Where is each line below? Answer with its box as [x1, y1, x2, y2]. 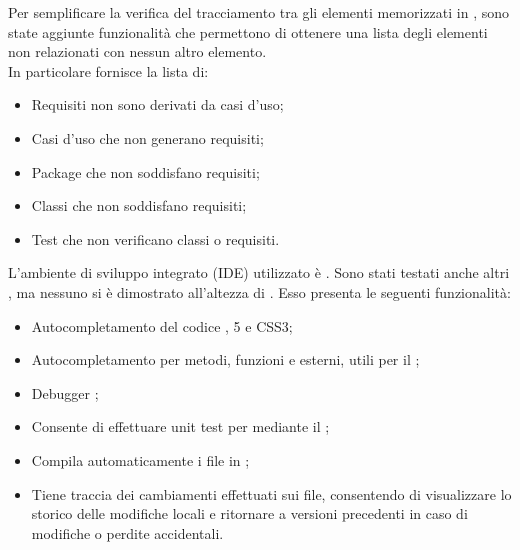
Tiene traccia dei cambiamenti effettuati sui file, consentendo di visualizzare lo [31, 483, 512, 504]
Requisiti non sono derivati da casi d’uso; [31, 94, 284, 115]
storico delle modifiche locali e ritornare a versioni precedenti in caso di [31, 503, 468, 524]
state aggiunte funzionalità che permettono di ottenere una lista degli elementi [8, 21, 488, 42]
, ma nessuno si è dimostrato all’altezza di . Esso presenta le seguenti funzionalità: [8, 281, 511, 302]
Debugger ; [31, 382, 99, 403]
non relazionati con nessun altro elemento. [8, 41, 267, 62]
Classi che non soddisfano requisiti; [31, 195, 247, 216]
